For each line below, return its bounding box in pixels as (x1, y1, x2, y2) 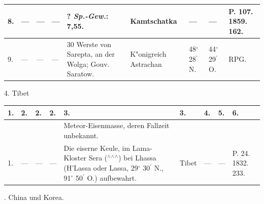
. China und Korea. (4, 191, 64, 202)
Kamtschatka (130, 16, 177, 26)
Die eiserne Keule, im (63, 142, 130, 153)
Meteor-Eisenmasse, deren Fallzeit (63, 120, 170, 131)
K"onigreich (130, 49, 167, 59)
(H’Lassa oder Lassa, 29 (63, 162, 138, 173)
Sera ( (88, 152, 108, 163)
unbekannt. (63, 130, 99, 140)
